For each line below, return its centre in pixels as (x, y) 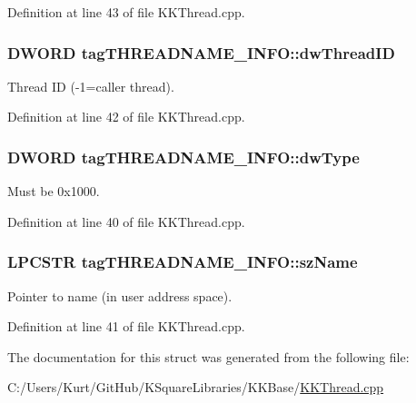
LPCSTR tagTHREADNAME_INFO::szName (183, 262)
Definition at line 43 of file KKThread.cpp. (126, 12)
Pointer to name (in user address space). (120, 295)
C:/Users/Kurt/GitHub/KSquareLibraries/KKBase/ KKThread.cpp (196, 387)
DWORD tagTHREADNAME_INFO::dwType (183, 157)
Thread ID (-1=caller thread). (91, 86)
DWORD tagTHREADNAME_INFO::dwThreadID (201, 52)
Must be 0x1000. (54, 191)
